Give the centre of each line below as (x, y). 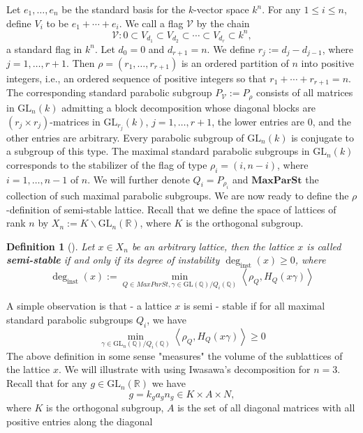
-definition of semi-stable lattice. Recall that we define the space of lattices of (171, 209)
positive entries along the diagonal (80, 421)
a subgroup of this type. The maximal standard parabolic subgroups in (158, 151)
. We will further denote (139, 179)
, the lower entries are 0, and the (281, 121)
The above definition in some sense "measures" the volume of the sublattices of (175, 355)
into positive (328, 63)
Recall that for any (47, 383)
